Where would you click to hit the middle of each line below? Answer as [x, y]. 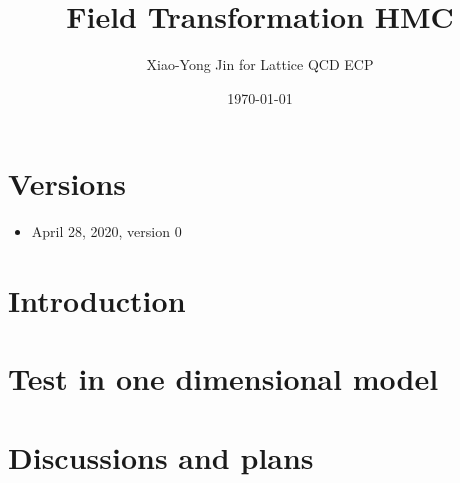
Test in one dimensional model [223, 378]
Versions [67, 183]
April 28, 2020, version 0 [106, 231]
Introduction [97, 300]
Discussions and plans [161, 456]
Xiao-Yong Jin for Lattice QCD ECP [260, 64]
